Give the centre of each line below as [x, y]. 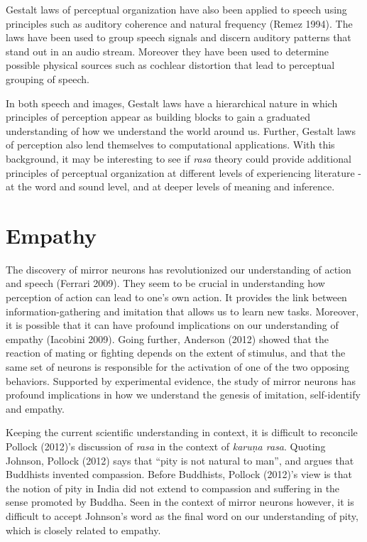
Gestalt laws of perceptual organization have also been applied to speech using [176, 9]
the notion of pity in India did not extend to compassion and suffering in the [173, 488]
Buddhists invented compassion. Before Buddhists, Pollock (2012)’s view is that [179, 474]
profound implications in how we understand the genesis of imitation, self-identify [183, 395]
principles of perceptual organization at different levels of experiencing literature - [183, 172]
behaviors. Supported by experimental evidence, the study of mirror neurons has [181, 380]
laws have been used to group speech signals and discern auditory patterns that [179, 37]
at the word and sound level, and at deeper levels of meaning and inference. [170, 186]
